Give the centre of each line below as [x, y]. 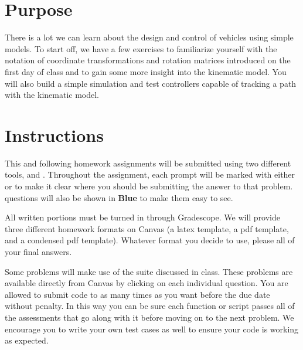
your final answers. [38, 251]
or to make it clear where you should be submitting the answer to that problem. [149, 186]
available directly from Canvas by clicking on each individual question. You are [147, 283]
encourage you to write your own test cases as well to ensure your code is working [152, 329]
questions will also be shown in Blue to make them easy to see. [119, 197]
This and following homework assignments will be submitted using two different [148, 163]
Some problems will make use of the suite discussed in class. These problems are [149, 271]
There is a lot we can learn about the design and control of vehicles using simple [149, 37]
